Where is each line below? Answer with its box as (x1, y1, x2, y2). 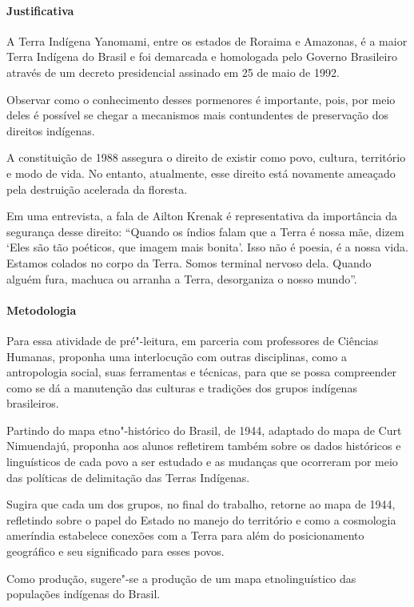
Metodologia (6, 301, 77, 318)
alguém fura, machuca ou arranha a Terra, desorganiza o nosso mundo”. (6, 270, 357, 287)
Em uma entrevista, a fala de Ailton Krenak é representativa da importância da (6, 207, 397, 224)
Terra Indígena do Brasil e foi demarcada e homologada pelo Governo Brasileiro (6, 48, 397, 65)
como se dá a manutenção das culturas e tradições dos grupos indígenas (6, 379, 357, 396)
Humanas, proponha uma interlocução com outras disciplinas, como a (6, 348, 347, 364)
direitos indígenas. (6, 122, 95, 139)
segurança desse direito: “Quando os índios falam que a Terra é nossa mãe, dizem (6, 223, 404, 239)
